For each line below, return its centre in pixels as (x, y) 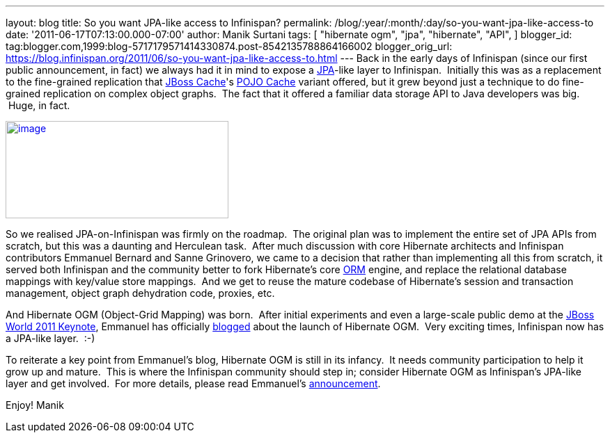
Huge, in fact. (39, 105)
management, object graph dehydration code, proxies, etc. (140, 293)
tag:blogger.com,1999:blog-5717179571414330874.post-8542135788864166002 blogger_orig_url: (229, 46)
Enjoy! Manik (35, 405)
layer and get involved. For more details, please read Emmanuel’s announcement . (193, 383)
